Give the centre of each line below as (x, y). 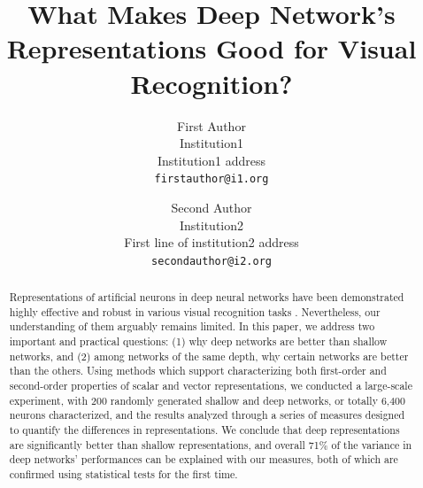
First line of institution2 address (211, 242)
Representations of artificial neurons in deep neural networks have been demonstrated (207, 297)
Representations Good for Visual (211, 48)
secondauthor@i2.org (211, 261)
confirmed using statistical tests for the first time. (123, 474)
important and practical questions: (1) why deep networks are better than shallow (198, 341)
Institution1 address (211, 160)
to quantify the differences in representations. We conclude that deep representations (204, 430)
